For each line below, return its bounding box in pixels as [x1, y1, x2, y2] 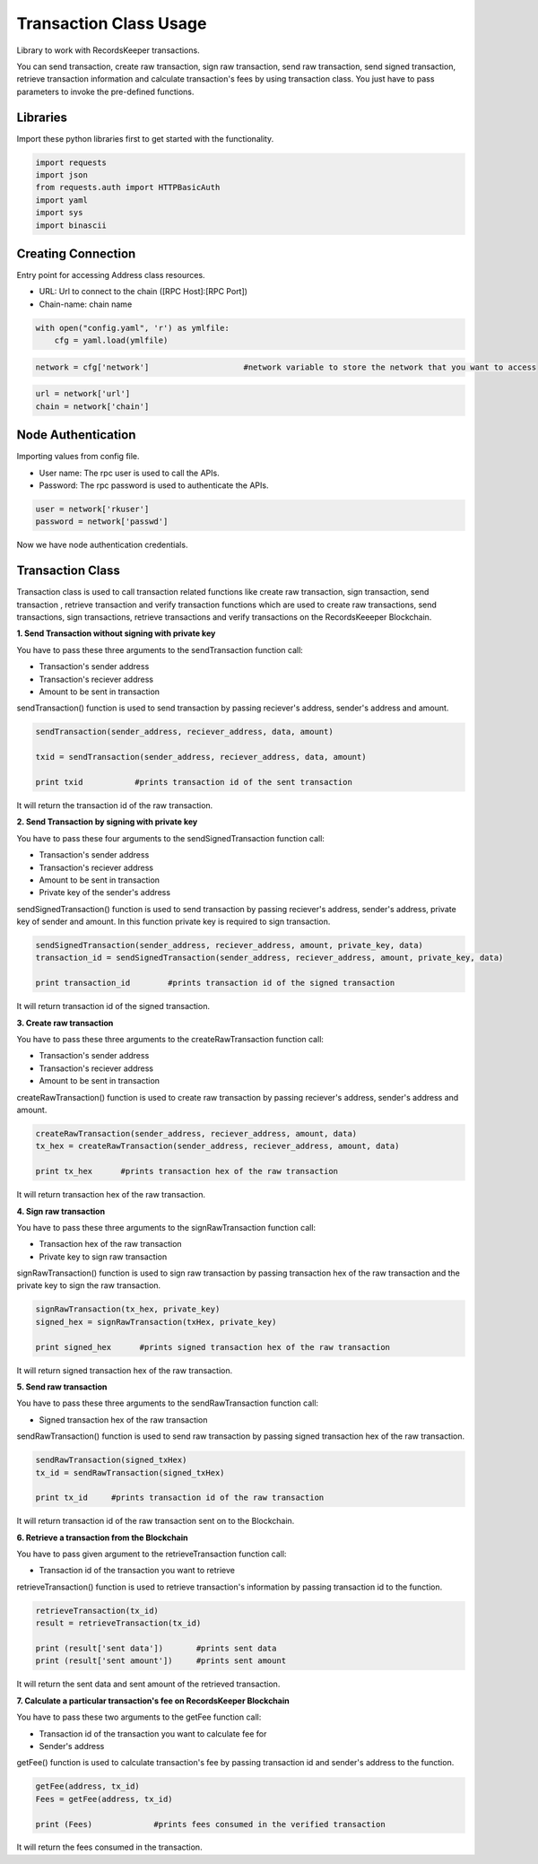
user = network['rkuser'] [35, 504, 150, 515]
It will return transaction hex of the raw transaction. [16, 1189, 206, 1200]
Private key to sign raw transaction [39, 1251, 168, 1262]
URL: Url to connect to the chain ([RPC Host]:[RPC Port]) [39, 286, 248, 297]
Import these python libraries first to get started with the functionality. [16, 133, 274, 144]
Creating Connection [16, 246, 136, 261]
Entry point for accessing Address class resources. [16, 270, 205, 281]
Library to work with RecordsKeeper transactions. [16, 45, 201, 56]
